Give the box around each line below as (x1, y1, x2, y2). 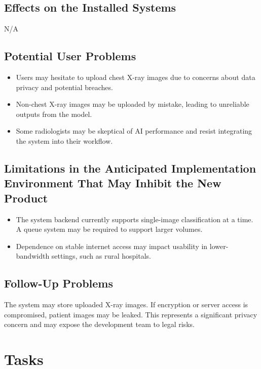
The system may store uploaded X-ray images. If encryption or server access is (4, 299, 248, 310)
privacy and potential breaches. (16, 81, 113, 92)
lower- (209, 240, 229, 251)
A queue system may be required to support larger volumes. (16, 224, 203, 234)
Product (4, 190, 48, 206)
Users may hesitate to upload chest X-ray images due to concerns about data (16, 72, 255, 82)
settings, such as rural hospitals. (51, 251, 151, 261)
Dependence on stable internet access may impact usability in (16, 240, 208, 251)
